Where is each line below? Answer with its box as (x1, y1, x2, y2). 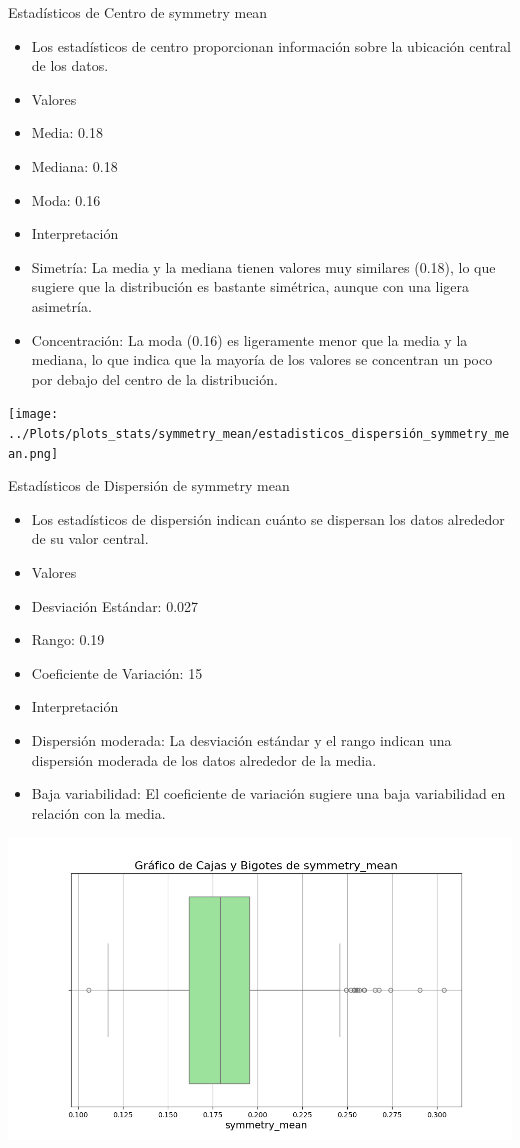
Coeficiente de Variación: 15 (31, 662, 203, 683)
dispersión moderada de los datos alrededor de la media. (31, 749, 377, 770)
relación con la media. (31, 802, 166, 823)
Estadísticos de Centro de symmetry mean (8, 2, 268, 22)
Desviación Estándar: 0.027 (31, 595, 199, 616)
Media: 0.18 (31, 122, 103, 143)
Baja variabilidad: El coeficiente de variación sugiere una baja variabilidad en (31, 783, 506, 804)
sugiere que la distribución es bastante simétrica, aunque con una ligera (31, 276, 470, 297)
